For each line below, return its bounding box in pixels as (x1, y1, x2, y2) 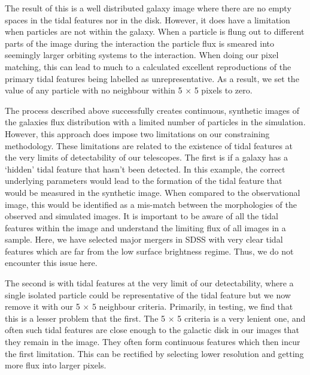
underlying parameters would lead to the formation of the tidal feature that (5, 174, 282, 187)
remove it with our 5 (5, 300, 80, 313)
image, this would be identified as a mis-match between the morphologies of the (5, 198, 297, 210)
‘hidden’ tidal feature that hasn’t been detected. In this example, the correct (5, 162, 285, 175)
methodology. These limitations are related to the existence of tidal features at (5, 139, 293, 152)
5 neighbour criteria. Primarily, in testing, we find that (92, 300, 293, 313)
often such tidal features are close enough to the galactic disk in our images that (5, 323, 300, 336)
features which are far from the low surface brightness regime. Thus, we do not (5, 244, 294, 257)
